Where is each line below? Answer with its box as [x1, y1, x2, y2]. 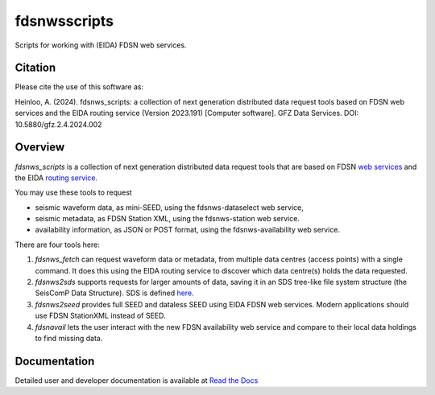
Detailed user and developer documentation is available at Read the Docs [14, 375, 259, 385]
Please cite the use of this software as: [14, 82, 144, 92]
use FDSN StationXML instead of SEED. [35, 311, 166, 321]
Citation [14, 61, 56, 75]
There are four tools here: [14, 240, 100, 249]
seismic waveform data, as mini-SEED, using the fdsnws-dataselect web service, [35, 202, 304, 212]
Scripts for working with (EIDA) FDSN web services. [14, 40, 187, 50]
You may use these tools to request [14, 187, 132, 197]
